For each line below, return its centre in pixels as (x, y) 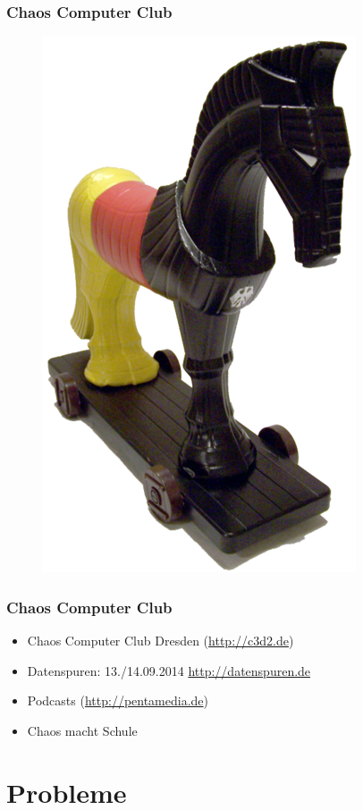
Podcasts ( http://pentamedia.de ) (118, 700)
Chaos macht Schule (82, 730)
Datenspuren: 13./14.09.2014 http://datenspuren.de (169, 670)
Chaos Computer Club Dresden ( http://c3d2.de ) (160, 641)
